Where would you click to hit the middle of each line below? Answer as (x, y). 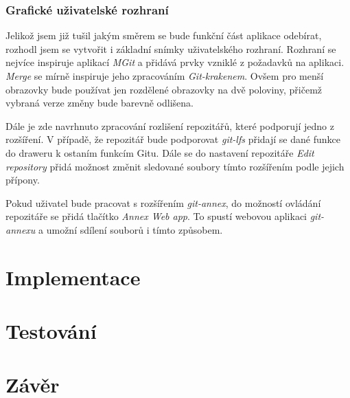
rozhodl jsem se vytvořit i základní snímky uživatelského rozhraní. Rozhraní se (171, 48)
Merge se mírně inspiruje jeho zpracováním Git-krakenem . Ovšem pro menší (165, 76)
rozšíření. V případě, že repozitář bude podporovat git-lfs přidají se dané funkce (173, 139)
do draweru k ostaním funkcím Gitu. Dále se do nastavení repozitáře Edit (160, 152)
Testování (51, 331)
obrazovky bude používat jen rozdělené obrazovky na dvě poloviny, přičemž (164, 89)
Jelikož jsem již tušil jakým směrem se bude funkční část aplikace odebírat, (164, 35)
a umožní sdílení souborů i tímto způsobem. (131, 229)
